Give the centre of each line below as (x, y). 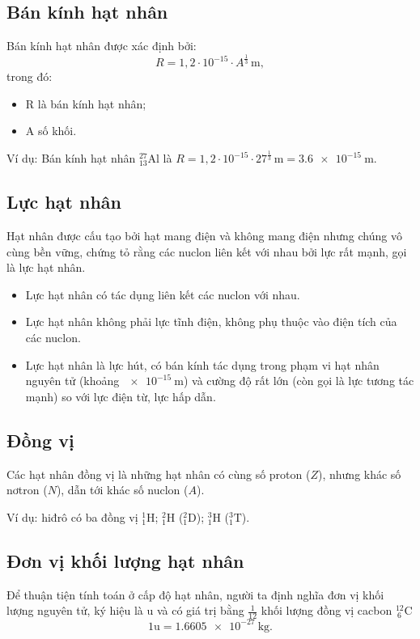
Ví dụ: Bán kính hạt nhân (71, 158)
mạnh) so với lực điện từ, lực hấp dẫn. (121, 396)
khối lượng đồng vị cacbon (327, 610)
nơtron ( (27, 490)
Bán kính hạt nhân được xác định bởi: (102, 46)
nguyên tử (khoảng (72, 381)
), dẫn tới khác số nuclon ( (122, 490)
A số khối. (51, 131)
